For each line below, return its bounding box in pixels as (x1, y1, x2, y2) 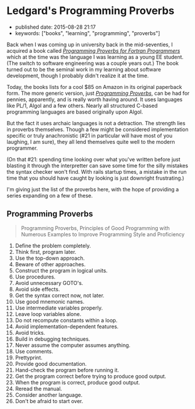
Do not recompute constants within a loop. (15, 317, 118, 324)
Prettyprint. (15, 354, 43, 361)
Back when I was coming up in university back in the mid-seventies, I (6, 41, 173, 48)
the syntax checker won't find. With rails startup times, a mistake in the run (6, 168, 187, 175)
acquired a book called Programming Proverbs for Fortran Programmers (6, 47, 180, 54)
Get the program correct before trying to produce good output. (15, 373, 166, 380)
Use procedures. (15, 273, 56, 280)
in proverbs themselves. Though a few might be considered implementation (6, 126, 189, 133)
